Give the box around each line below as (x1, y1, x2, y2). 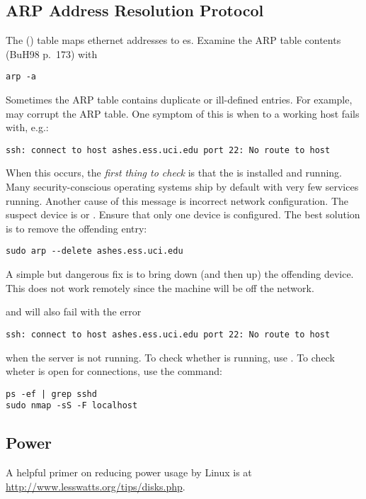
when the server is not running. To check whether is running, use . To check (6, 349, 335, 364)
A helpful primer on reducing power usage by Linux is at (6, 465, 252, 480)
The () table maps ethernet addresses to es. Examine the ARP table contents (6, 33, 341, 47)
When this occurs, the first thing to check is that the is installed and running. (6, 165, 343, 180)
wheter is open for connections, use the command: (6, 364, 222, 379)
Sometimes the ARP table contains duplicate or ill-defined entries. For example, (6, 92, 353, 107)
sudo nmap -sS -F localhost (6, 400, 138, 411)
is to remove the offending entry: (6, 220, 147, 235)
